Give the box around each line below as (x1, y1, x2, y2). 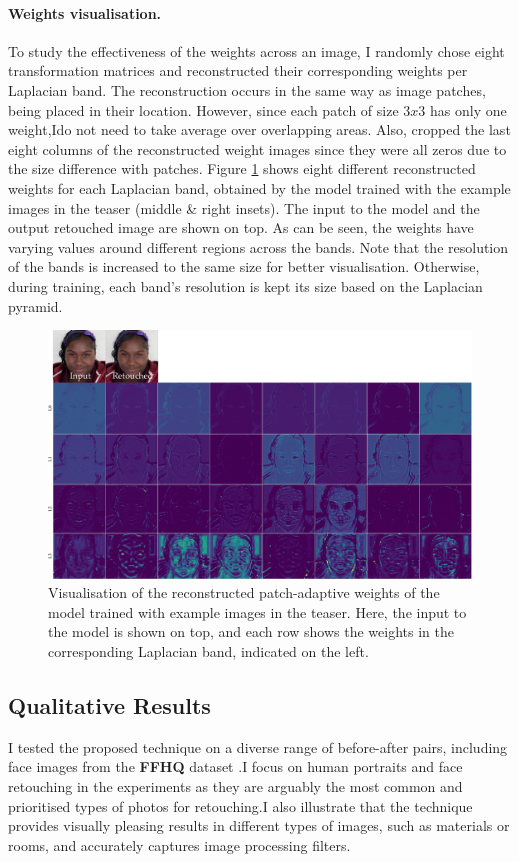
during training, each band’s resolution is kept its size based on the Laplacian (8, 275, 483, 296)
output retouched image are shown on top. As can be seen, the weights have (8, 217, 474, 238)
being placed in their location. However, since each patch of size (8, 99, 399, 120)
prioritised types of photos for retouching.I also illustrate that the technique (8, 795, 473, 816)
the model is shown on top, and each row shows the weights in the (48, 621, 454, 642)
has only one (429, 99, 507, 120)
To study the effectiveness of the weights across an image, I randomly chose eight (8, 40, 505, 61)
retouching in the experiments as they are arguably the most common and (8, 775, 463, 796)
